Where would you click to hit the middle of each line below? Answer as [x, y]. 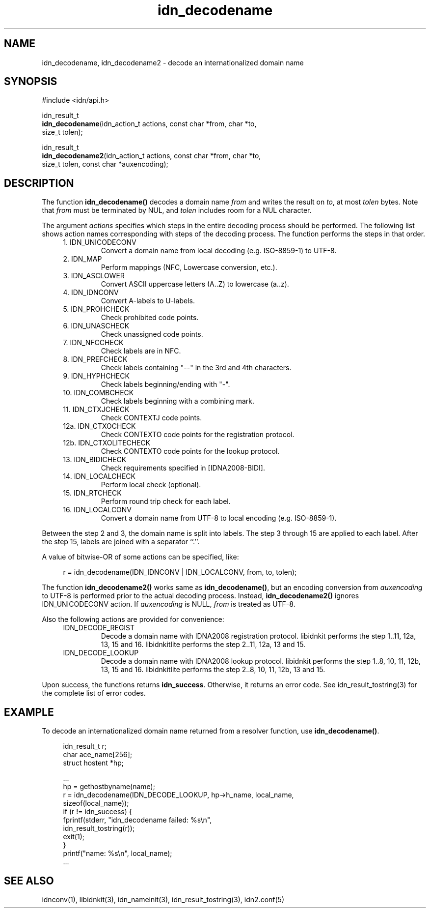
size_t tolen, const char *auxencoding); [105, 164]
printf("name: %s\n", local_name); [118, 853]
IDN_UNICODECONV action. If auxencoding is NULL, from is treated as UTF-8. [169, 604]
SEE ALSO [29, 881]
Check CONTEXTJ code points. [151, 418]
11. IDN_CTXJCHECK [96, 410]
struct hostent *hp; [93, 763]
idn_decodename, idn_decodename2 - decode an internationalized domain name [173, 62]
